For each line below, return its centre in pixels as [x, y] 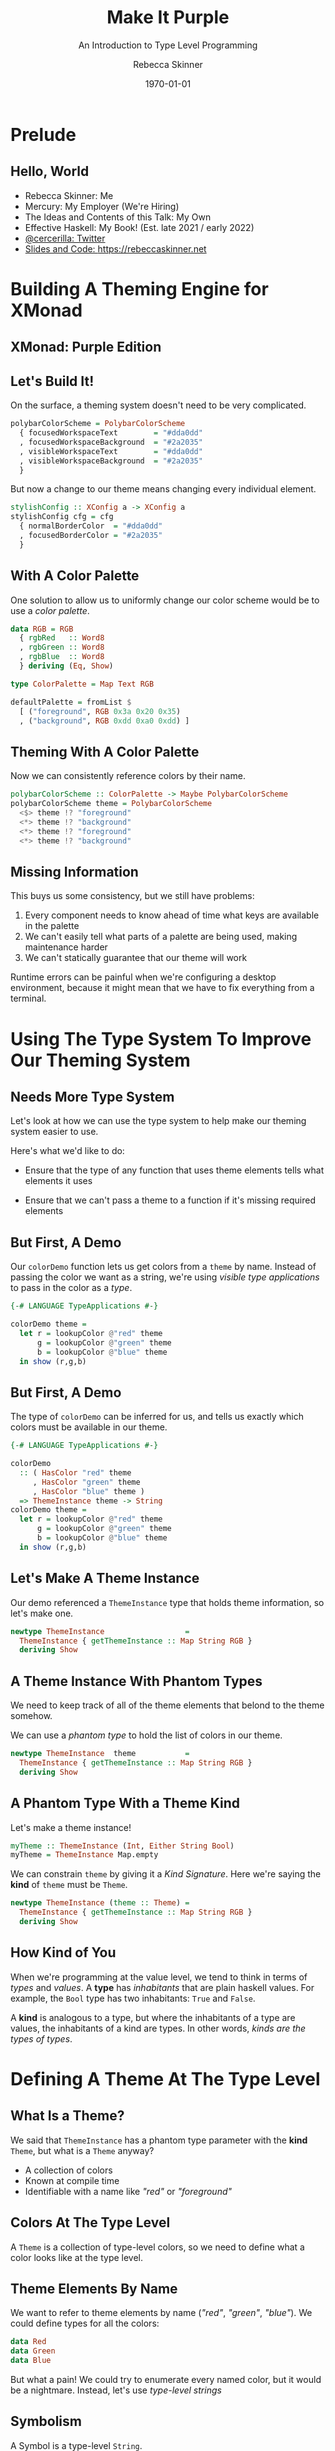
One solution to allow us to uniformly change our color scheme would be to [165, 600]
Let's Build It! [52, 381]
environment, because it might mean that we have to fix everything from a [162, 988]
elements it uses [58, 1181]
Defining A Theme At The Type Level [165, 2078]
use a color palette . [50, 610]
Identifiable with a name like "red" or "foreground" [128, 2191]
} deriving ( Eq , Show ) [66, 666]
